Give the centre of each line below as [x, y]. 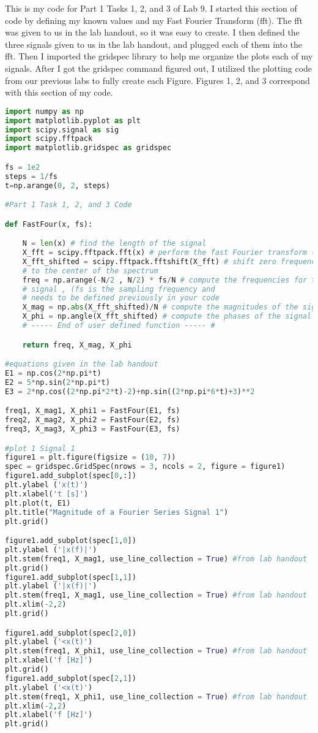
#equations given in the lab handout [82, 364]
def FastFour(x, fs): [49, 224]
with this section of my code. [59, 92]
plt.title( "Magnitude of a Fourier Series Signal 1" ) [117, 512]
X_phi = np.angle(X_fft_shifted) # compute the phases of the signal [167, 317]
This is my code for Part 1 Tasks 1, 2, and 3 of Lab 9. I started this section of [151, 8]
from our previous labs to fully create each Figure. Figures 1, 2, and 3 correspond [157, 80]
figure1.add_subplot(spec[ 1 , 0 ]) [71, 541]
